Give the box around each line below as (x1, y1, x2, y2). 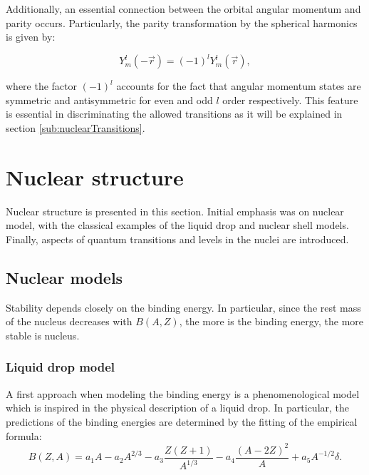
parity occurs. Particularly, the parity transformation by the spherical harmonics (6, 15, 358, 30)
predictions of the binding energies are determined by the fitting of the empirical (6, 414, 358, 429)
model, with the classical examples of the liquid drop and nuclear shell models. (6, 218, 349, 233)
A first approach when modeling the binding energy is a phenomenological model (6, 386, 360, 401)
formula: (6, 428, 42, 443)
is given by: (6, 29, 56, 44)
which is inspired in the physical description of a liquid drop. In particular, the (6, 400, 350, 415)
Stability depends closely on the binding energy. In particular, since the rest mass (6, 300, 361, 315)
